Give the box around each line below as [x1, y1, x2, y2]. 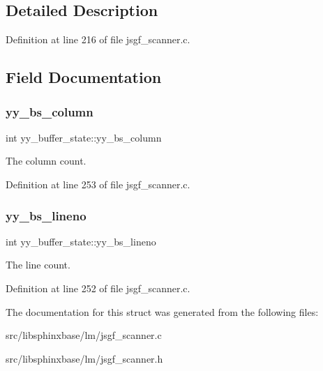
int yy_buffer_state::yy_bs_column [6, 130, 162, 144]
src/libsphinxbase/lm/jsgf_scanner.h [6, 351, 163, 365]
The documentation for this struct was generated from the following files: [6, 304, 319, 319]
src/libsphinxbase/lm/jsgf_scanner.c [6, 328, 162, 342]
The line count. [6, 257, 70, 272]
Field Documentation [6, 66, 162, 88]
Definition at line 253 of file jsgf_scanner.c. [6, 176, 190, 191]
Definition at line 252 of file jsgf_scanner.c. [6, 280, 190, 295]
